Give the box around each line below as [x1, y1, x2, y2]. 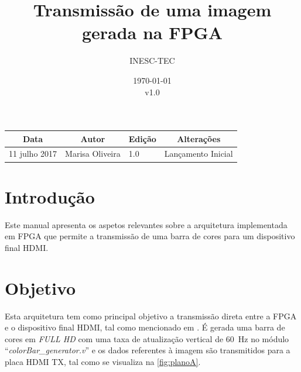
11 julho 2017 [9, 147, 57, 160]
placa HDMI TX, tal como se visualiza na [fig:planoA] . [5, 355, 201, 367]
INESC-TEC [129, 54, 175, 67]
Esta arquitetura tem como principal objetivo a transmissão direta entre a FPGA [5, 309, 297, 322]
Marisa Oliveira [65, 147, 121, 160]
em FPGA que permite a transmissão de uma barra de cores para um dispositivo [5, 230, 295, 242]
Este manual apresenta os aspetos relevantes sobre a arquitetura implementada [5, 218, 288, 230]
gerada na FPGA [81, 20, 223, 44]
